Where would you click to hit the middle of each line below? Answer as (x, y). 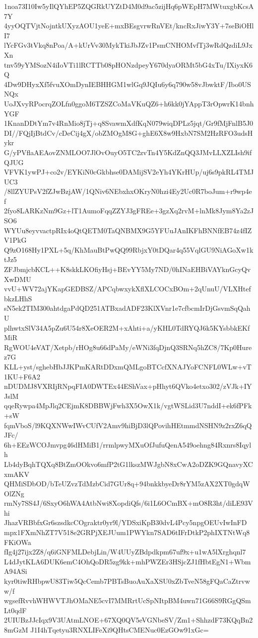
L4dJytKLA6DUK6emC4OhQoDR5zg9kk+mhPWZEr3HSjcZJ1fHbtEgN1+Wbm (128, 561)
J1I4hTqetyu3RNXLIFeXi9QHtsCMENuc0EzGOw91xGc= (120, 630)
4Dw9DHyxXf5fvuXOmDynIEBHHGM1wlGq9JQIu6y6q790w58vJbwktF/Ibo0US (128, 84)
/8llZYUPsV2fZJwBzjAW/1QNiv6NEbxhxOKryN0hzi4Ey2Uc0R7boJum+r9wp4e (128, 191)
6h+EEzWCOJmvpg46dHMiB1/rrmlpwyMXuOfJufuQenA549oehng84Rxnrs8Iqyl (128, 444)
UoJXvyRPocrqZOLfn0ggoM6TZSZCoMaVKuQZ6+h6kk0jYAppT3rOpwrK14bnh (129, 103)
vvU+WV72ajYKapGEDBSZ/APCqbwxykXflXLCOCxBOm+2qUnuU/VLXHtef (128, 289)
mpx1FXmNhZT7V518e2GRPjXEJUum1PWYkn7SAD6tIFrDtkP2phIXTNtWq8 (127, 532)
